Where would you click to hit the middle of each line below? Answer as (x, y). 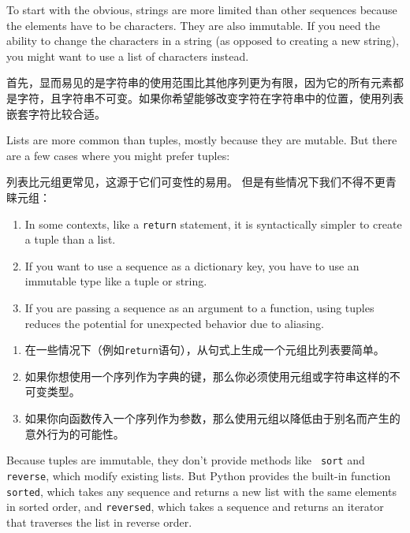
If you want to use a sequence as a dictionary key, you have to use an (192, 265)
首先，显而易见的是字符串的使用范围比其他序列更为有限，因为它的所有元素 (199, 82)
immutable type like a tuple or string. (116, 281)
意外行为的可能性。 (75, 433)
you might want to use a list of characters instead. (128, 56)
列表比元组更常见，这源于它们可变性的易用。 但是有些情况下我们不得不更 (196, 182)
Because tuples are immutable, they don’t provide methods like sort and (186, 460)
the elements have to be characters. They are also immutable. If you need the (193, 25)
